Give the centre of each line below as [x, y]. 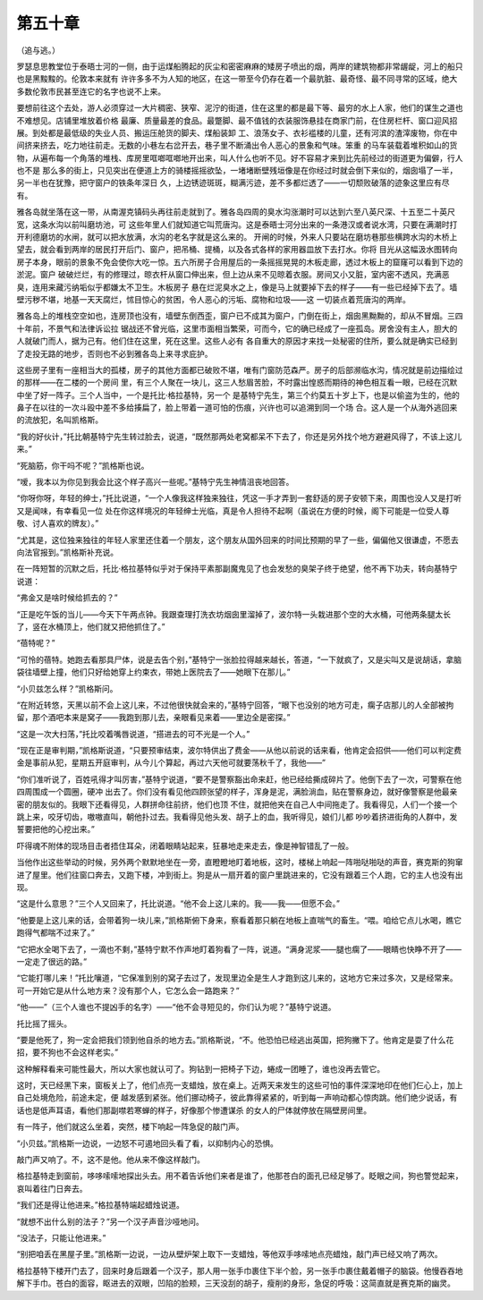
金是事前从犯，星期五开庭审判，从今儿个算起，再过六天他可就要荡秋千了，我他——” [171, 763]
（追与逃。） [38, 50]
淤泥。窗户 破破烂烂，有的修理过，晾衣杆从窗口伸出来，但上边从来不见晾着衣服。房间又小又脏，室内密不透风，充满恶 [233, 275]
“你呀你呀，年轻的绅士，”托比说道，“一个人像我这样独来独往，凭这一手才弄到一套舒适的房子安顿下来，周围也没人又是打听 [239, 498]
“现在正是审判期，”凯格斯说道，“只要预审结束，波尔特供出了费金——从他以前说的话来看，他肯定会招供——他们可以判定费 [239, 751]
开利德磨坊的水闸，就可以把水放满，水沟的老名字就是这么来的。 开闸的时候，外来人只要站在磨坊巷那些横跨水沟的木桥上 [237, 237]
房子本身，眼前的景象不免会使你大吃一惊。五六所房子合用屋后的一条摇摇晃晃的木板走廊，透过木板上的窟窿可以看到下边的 [240, 262]
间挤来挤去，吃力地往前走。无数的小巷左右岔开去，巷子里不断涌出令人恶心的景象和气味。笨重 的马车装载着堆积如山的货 [237, 145]
